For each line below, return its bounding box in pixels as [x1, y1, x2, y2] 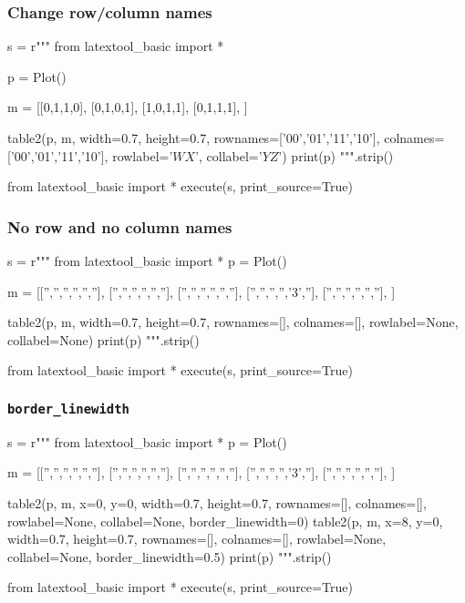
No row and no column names [7, 215, 232, 238]
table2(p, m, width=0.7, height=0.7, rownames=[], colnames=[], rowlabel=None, [7, 312, 459, 332]
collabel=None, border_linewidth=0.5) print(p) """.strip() [7, 547, 332, 566]
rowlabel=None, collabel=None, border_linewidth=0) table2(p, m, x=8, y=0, [7, 511, 443, 530]
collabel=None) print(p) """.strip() [7, 330, 200, 349]
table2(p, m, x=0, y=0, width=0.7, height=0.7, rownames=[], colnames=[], [7, 493, 427, 512]
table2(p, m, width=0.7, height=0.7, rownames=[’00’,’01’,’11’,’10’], [7, 128, 380, 147]
